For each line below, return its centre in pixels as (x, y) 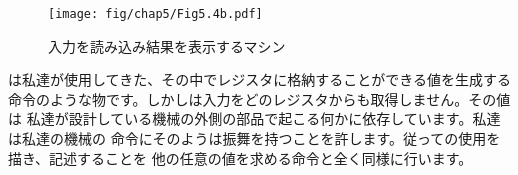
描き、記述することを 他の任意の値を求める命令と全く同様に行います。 (240, 157)
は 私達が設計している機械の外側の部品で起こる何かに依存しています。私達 (254, 118)
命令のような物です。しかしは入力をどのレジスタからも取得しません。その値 (259, 98)
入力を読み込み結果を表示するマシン (167, 45)
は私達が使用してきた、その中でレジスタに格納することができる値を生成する (259, 79)
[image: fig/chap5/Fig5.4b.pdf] (155, 14)
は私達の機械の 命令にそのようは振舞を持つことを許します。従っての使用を (254, 138)
